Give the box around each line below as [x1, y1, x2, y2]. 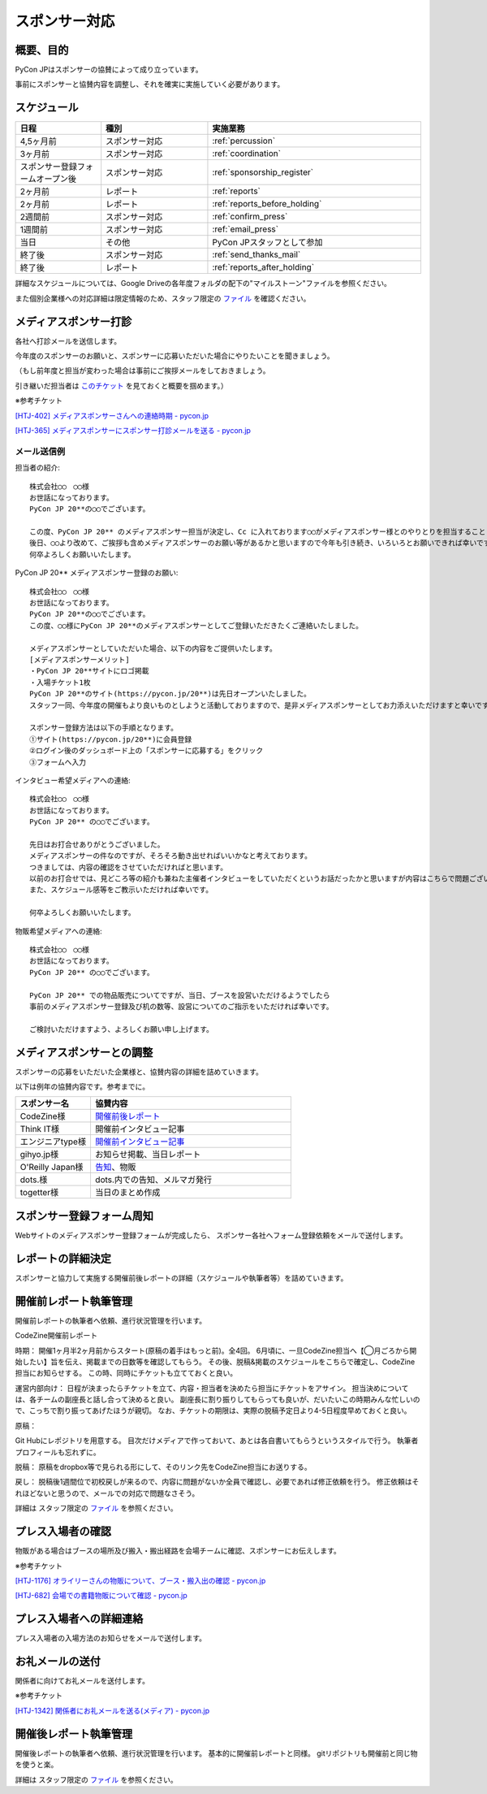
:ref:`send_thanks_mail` [212, 249, 301, 260]
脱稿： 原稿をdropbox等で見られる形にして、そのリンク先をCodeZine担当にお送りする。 [15, 1462, 312, 1472]
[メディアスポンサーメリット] [29, 655, 130, 664]
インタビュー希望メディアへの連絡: [15, 775, 131, 785]
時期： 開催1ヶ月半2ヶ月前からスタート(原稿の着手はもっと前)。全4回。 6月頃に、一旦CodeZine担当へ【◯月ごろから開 [15, 1345, 417, 1355]
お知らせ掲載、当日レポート [94, 1149, 201, 1160]
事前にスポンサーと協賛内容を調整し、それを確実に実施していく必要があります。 [15, 80, 285, 89]
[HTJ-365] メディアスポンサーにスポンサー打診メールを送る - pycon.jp [15, 426, 252, 435]
